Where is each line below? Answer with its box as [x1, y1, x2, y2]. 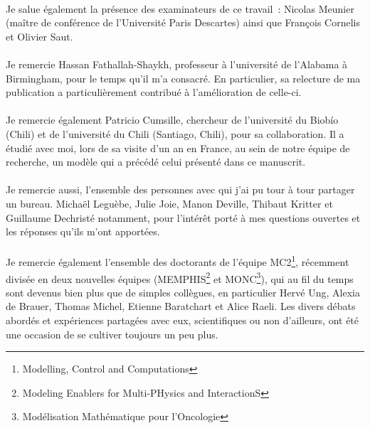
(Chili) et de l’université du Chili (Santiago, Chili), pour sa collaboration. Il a [6, 126, 344, 141]
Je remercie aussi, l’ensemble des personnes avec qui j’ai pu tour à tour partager [6, 182, 355, 197]
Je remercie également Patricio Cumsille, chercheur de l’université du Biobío [6, 112, 339, 127]
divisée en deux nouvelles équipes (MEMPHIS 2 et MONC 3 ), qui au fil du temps [6, 269, 354, 286]
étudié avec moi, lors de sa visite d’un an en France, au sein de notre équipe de [6, 140, 350, 155]
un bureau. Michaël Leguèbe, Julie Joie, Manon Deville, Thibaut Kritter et [6, 196, 333, 210]
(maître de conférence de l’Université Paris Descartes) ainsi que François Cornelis [6, 15, 360, 30]
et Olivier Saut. [6, 28, 73, 43]
